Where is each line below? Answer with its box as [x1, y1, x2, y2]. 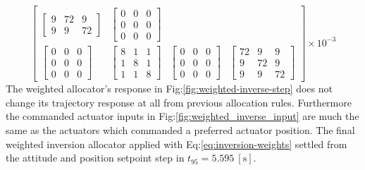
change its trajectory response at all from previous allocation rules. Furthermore [6, 95, 352, 109]
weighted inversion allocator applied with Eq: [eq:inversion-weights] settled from [6, 136, 347, 151]
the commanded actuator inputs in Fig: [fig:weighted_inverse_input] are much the [6, 109, 359, 123]
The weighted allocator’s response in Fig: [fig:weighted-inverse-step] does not [6, 81, 333, 96]
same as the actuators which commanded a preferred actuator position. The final [6, 123, 355, 138]
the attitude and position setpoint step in [6, 150, 185, 165]
